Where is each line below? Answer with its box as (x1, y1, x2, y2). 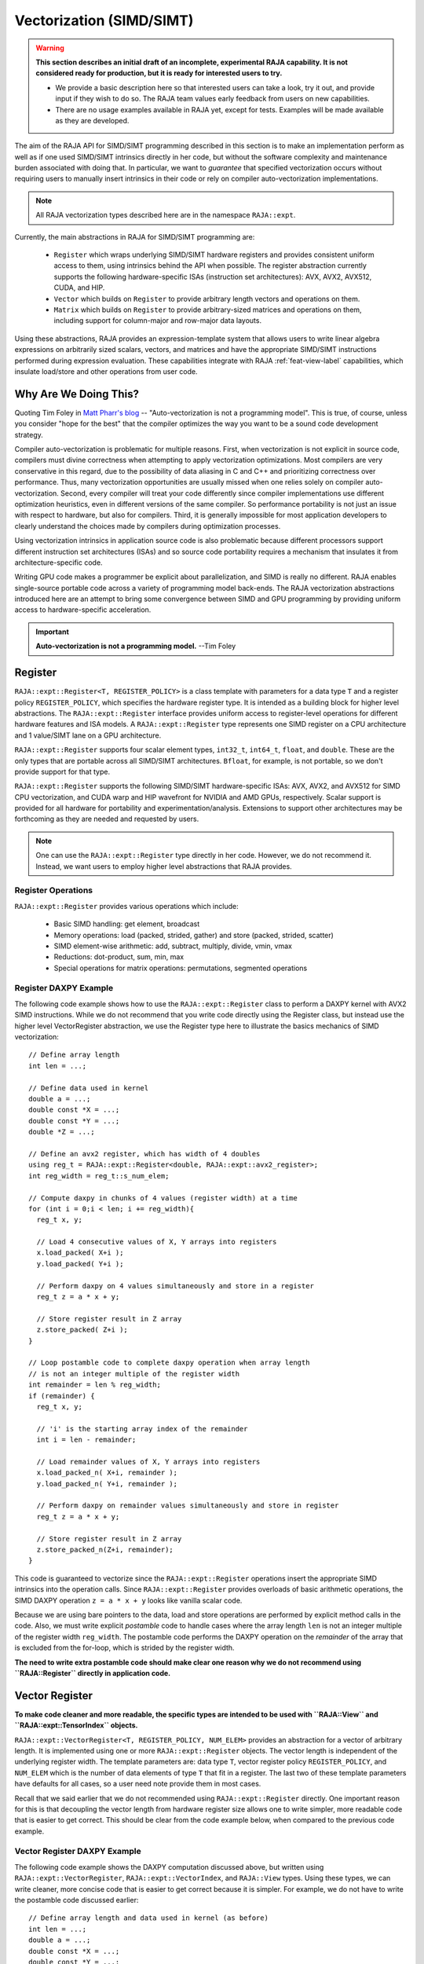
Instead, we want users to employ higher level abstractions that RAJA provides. (35, 861, 292, 871)
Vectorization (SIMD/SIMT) (14, 12, 194, 29)
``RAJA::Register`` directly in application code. (14, 1668, 171, 1677)
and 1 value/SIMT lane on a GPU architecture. (14, 731, 162, 740)
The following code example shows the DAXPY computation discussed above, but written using (14, 1862, 324, 1871)
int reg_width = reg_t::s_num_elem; (28, 1171, 170, 1180)
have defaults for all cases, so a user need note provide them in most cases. (14, 1779, 261, 1789)
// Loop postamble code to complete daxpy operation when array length (28, 1358, 310, 1367)
